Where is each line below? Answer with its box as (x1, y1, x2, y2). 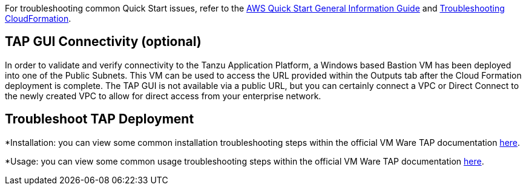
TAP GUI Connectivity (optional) (5, 34, 202, 50)
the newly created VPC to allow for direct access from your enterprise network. (5, 90, 321, 101)
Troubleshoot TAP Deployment (5, 111, 194, 127)
